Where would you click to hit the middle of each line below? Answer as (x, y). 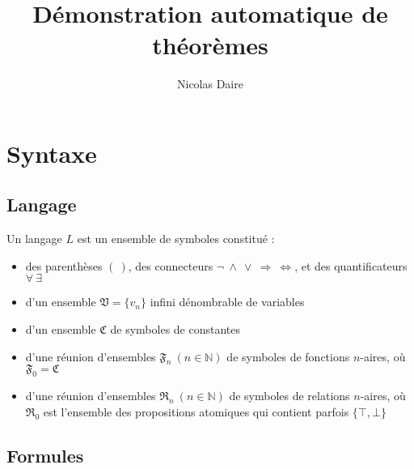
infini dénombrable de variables (227, 302)
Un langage (34, 239)
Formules (45, 455)
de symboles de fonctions (288, 356)
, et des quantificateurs (351, 265)
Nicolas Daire (210, 84)
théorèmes (210, 45)
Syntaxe (52, 153)
